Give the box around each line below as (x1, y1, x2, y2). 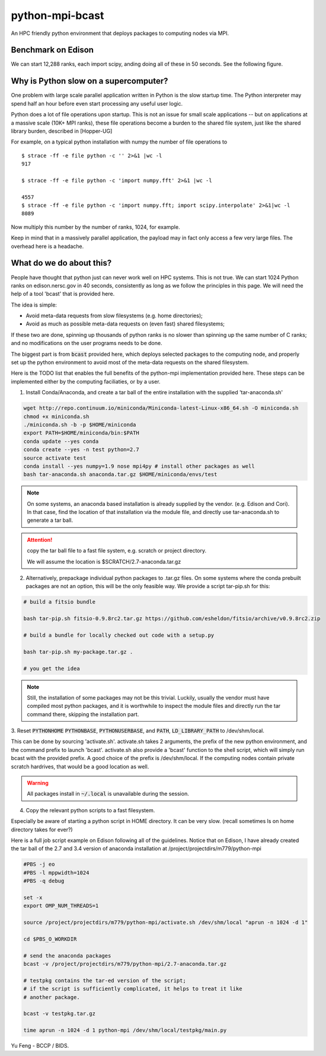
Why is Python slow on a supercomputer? (11, 76, 168, 86)
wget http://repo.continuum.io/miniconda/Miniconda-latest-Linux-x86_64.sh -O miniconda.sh (23, 405, 299, 411)
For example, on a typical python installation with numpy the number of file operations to (11, 138, 228, 145)
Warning (27, 780, 49, 787)
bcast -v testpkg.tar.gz (23, 1010, 96, 1017)
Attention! (27, 536, 53, 543)
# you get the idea (23, 665, 80, 672)
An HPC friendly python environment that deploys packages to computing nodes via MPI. (11, 30, 229, 37)
